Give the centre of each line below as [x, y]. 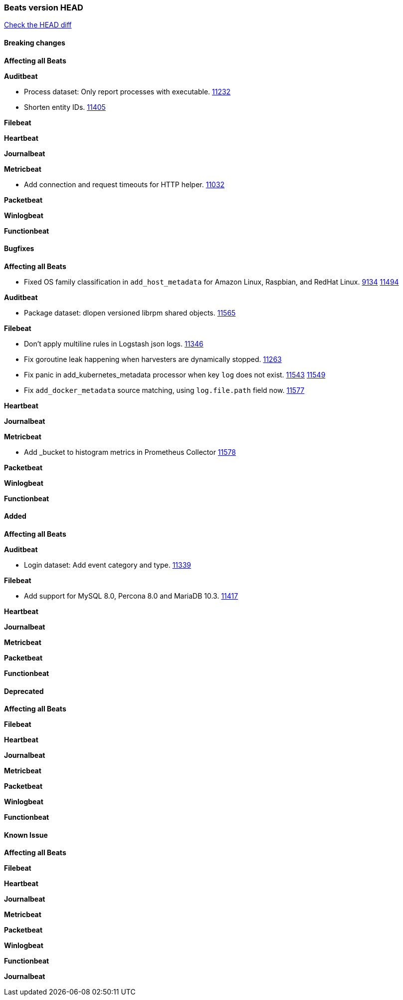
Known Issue [26, 835]
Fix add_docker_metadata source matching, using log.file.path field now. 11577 [164, 390]
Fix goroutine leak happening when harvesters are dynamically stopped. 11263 [153, 359]
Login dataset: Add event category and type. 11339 [108, 565]
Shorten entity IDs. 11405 [65, 107]
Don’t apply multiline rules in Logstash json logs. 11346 [114, 343]
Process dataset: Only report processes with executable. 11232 [127, 91]
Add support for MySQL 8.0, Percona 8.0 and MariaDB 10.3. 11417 [131, 596]
